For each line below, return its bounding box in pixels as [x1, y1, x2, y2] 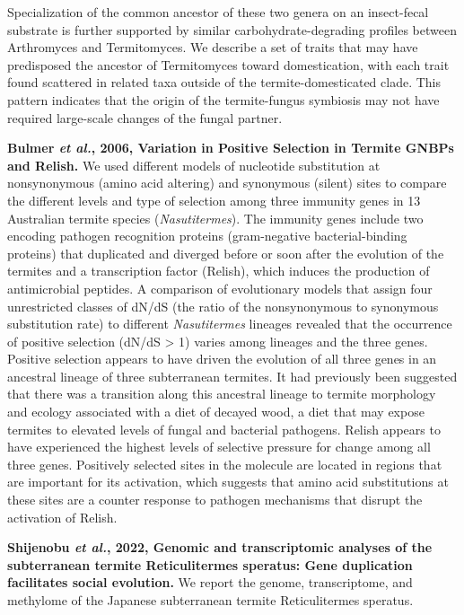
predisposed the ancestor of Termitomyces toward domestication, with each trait [7, 55, 450, 74]
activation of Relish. [7, 507, 118, 526]
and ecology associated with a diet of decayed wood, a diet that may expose [7, 402, 425, 421]
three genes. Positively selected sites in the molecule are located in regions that [7, 454, 442, 473]
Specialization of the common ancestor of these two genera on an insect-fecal [7, 3, 429, 21]
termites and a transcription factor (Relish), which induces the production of [7, 261, 430, 280]
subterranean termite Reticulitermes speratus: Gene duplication [7, 555, 413, 574]
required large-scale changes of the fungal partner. [7, 108, 283, 127]
